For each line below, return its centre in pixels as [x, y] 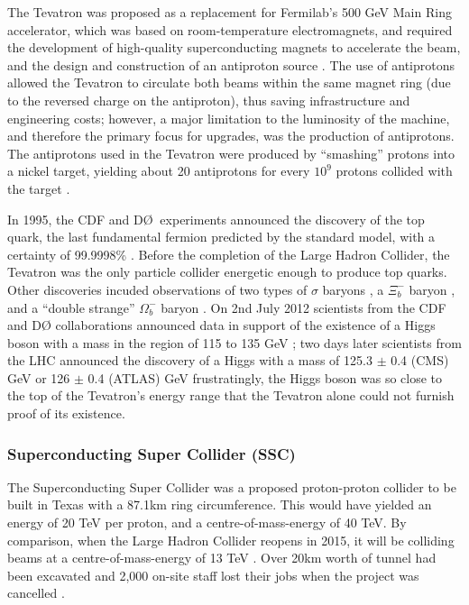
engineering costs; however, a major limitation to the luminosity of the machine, [229, 118]
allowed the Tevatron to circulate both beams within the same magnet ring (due [229, 82]
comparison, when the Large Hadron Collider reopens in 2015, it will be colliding [231, 540]
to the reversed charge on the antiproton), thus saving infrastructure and [209, 100]
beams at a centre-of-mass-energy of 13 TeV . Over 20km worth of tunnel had [222, 558]
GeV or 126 [39, 377]
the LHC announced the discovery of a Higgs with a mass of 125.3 [190, 360]
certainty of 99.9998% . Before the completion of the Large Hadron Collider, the [229, 254]
